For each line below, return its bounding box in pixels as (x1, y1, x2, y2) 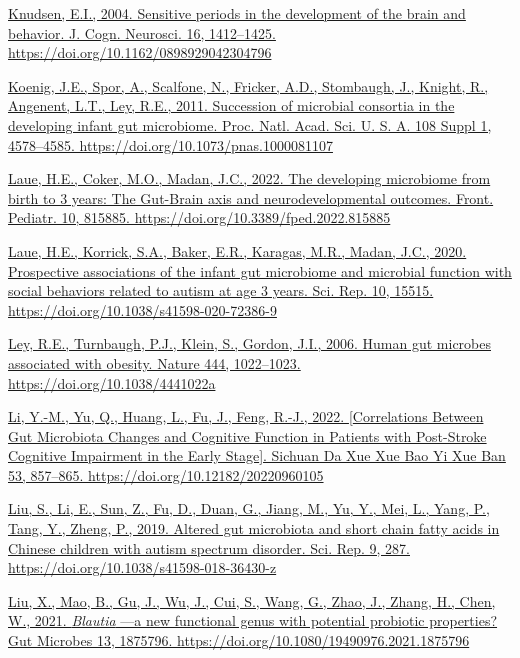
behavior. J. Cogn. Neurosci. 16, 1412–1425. (8, 22, 276, 43)
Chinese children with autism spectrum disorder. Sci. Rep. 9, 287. (8, 537, 410, 558)
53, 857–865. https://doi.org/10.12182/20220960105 (8, 464, 324, 485)
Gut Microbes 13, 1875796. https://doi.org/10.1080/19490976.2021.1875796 (8, 630, 470, 651)
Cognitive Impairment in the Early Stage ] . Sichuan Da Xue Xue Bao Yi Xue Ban (8, 445, 506, 466)
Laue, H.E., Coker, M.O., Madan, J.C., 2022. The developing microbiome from (8, 168, 491, 189)
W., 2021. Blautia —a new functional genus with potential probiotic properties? (8, 610, 498, 631)
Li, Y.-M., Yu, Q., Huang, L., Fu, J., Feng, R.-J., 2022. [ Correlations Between (8, 406, 484, 427)
